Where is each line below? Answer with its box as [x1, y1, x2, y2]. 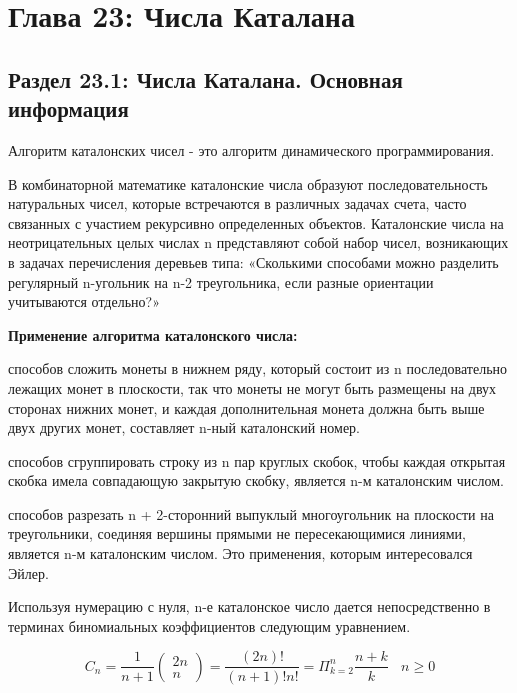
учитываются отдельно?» [8, 291, 160, 312]
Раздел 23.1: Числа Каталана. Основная [8, 63, 403, 94]
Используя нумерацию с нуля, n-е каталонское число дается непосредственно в [8, 596, 491, 617]
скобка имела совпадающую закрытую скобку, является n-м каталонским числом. [8, 470, 505, 491]
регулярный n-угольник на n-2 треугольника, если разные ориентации [8, 271, 434, 292]
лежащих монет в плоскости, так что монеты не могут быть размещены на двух [8, 377, 497, 398]
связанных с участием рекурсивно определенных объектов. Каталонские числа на [8, 212, 504, 233]
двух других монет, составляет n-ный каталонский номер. [8, 417, 361, 438]
